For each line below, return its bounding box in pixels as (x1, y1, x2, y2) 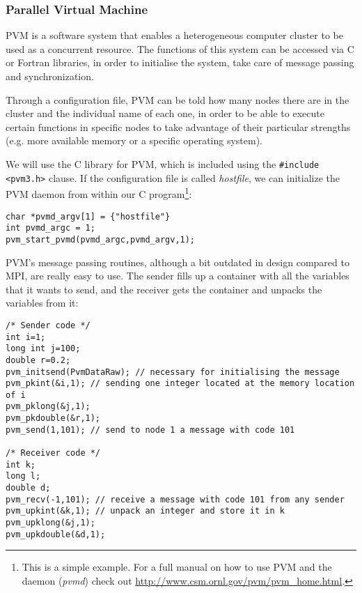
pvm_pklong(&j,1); (6, 401, 90, 412)
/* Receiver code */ (6, 448, 101, 459)
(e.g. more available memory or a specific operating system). (6, 133, 263, 148)
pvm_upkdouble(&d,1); (6, 529, 106, 539)
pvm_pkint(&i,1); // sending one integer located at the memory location (6, 378, 355, 389)
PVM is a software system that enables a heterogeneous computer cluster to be (6, 28, 343, 43)
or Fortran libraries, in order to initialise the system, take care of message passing (6, 55, 354, 70)
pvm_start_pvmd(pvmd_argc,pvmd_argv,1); (6, 234, 196, 245)
